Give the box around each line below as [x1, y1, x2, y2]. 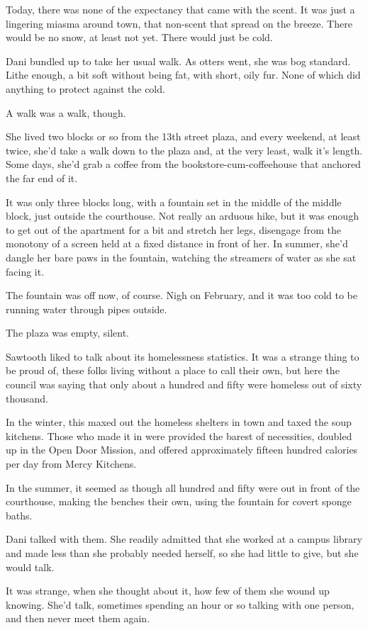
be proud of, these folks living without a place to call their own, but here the [6, 363, 340, 378]
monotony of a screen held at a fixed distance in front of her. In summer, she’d [6, 236, 348, 251]
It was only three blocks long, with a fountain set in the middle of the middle [6, 194, 342, 209]
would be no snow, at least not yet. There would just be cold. [6, 30, 273, 45]
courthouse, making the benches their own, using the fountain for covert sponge [6, 494, 352, 509]
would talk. [6, 559, 55, 574]
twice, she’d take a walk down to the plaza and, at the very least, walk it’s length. [6, 142, 363, 157]
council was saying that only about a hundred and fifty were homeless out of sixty [6, 377, 362, 392]
